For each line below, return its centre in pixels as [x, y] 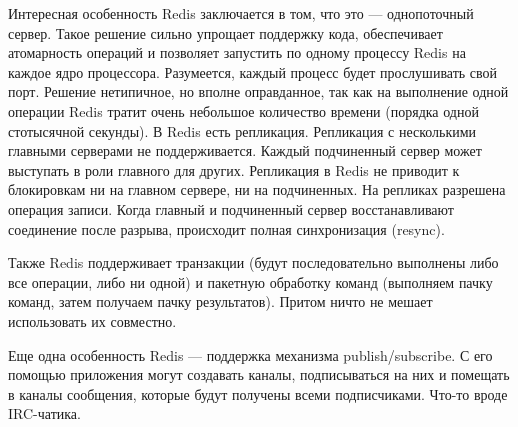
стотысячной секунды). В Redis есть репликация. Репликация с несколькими [242, 130]
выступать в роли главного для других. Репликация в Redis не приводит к [234, 169]
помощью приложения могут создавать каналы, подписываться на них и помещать [259, 374]
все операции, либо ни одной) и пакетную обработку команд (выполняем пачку [250, 281]
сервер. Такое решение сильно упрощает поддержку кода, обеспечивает [225, 32]
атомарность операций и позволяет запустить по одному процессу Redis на [237, 52]
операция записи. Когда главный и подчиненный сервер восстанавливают [231, 208]
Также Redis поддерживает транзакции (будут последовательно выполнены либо [253, 262]
